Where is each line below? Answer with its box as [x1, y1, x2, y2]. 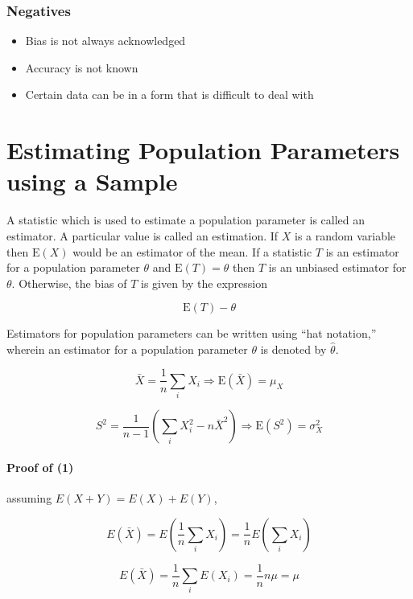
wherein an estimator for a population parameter [6, 340, 248, 357]
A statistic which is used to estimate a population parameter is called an [6, 211, 366, 228]
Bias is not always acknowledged [25, 32, 186, 49]
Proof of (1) [6, 458, 74, 475]
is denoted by [260, 340, 327, 357]
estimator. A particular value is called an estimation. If [6, 227, 279, 244]
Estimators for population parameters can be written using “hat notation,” [6, 325, 377, 342]
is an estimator [325, 243, 399, 260]
